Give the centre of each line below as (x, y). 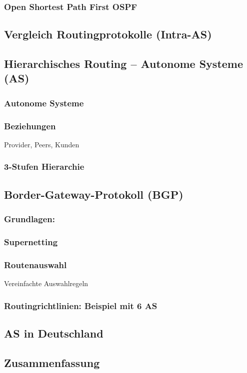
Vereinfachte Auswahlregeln (46, 283)
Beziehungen (30, 126)
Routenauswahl (35, 264)
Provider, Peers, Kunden (42, 144)
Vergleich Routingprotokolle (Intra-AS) (108, 34)
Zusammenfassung (52, 362)
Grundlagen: (29, 219)
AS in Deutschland (54, 333)
